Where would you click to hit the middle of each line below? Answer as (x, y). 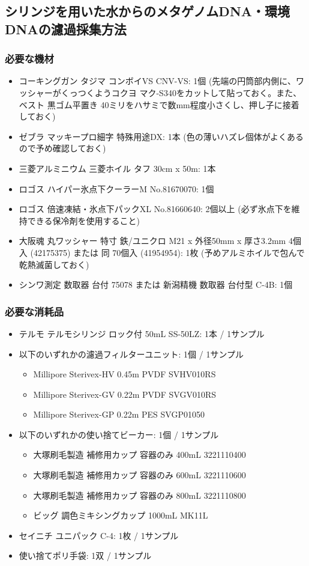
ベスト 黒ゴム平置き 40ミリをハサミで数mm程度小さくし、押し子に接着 (159, 104)
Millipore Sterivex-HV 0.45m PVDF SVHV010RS (124, 374)
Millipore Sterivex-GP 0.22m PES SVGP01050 (119, 414)
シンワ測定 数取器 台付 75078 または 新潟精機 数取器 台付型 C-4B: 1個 (156, 285)
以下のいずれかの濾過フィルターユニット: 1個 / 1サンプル (131, 354)
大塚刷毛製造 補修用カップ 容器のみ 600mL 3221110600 (139, 475)
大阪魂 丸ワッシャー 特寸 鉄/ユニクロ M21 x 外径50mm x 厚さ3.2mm (152, 241)
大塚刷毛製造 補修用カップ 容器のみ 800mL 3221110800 (139, 495)
